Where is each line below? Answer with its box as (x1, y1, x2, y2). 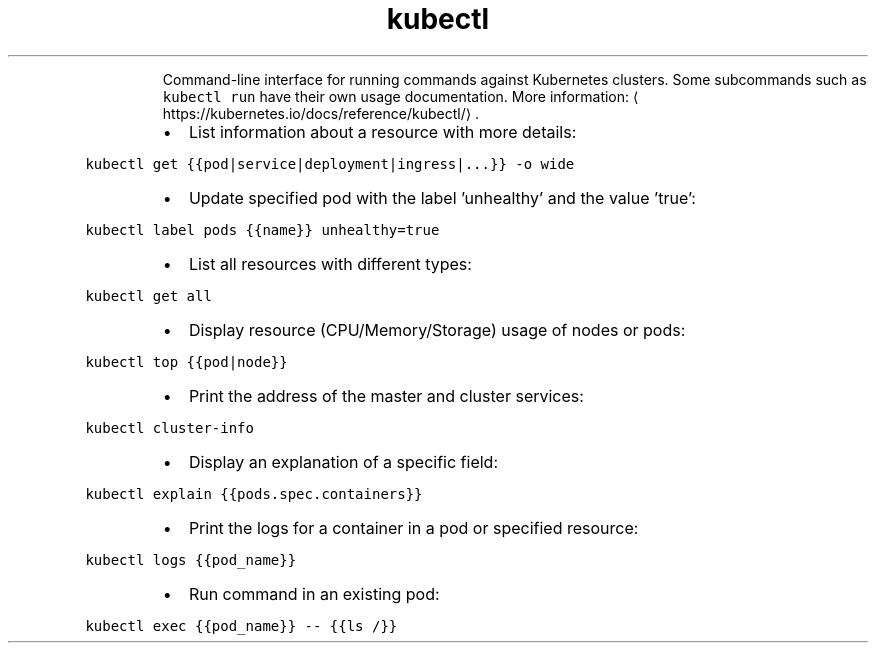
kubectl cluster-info (85, 419, 254, 436)
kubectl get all (85, 287, 212, 304)
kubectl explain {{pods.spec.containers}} (85, 485, 423, 502)
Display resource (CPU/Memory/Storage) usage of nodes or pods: (188, 319, 686, 340)
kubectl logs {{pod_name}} (85, 551, 297, 568)
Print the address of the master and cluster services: (188, 385, 584, 406)
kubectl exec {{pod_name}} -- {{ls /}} (85, 617, 398, 634)
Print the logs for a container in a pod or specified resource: (188, 517, 639, 538)
